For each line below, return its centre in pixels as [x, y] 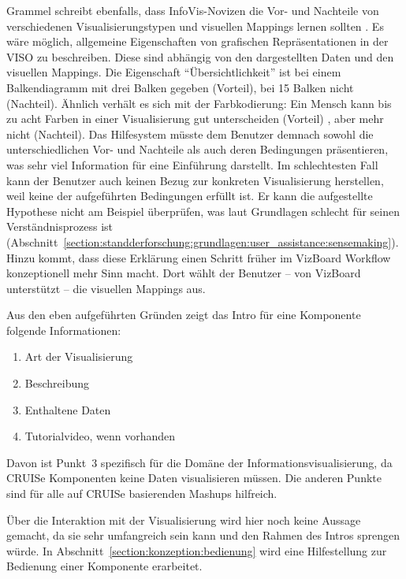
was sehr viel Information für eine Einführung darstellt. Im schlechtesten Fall [192, 164]
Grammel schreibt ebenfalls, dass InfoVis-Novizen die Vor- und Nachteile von [193, 10]
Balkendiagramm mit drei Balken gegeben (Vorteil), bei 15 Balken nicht [180, 87]
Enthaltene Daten [68, 409]
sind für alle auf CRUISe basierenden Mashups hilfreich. [142, 494]
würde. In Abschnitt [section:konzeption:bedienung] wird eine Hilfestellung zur [197, 550]
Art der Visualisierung [79, 356]
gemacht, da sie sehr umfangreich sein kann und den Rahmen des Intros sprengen [203, 535]
